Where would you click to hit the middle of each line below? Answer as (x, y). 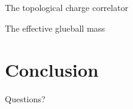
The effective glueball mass (55, 28)
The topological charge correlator (67, 7)
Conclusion (52, 70)
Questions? (25, 99)
